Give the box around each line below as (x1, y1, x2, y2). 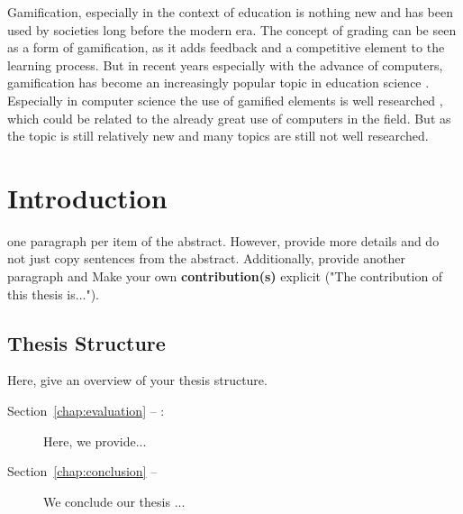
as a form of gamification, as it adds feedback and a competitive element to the (7, 38, 445, 57)
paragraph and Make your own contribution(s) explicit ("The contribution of (7, 267, 443, 286)
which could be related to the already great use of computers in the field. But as (7, 108, 451, 127)
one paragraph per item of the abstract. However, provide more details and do (7, 231, 440, 250)
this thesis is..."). (7, 284, 99, 303)
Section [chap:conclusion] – (7, 462, 158, 481)
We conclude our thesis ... (43, 491, 186, 510)
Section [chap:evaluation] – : (7, 401, 165, 420)
